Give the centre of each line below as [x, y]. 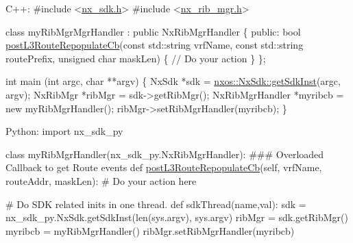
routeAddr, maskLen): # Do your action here [101, 180]
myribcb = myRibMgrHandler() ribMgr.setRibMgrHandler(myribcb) [150, 230]
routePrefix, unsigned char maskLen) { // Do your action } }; [136, 58]
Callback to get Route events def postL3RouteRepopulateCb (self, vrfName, [164, 167]
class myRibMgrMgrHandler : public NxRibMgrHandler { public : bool [153, 31]
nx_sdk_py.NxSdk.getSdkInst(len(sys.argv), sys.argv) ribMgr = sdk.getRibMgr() [177, 217]
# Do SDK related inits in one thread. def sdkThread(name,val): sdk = [156, 204]
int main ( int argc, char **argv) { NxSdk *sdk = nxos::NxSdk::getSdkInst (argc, [173, 81]
